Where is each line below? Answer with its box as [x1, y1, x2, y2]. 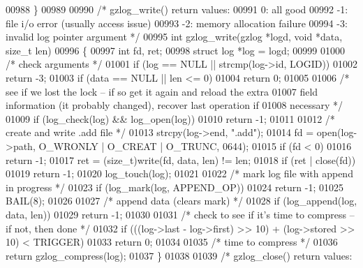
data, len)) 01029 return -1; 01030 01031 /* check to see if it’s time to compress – [6, 207, 355, 221]
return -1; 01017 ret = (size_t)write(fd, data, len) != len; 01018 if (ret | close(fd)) [6, 152, 356, 167]
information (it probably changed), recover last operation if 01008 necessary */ [6, 98, 343, 112]
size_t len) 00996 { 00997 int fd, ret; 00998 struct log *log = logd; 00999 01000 [6, 43, 345, 57]
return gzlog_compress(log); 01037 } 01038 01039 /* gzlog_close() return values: [6, 248, 353, 262]
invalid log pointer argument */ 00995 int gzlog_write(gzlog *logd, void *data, [6, 29, 343, 44]
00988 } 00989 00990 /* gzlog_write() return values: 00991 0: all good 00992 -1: [6, 2, 348, 16]
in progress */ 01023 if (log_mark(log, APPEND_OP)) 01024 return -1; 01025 [6, 179, 344, 194]
